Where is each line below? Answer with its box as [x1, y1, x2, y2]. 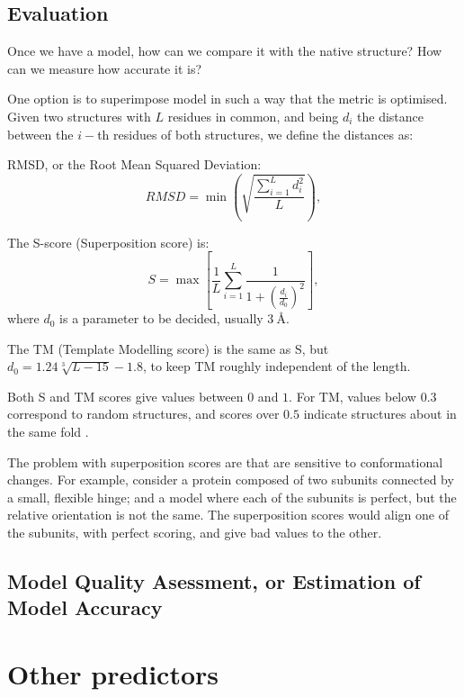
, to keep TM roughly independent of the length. [142, 357, 411, 376]
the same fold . [7, 422, 89, 441]
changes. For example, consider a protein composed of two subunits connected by [7, 470, 454, 489]
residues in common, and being [167, 106, 339, 125]
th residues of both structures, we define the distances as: [97, 124, 414, 143]
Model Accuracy [7, 593, 163, 621]
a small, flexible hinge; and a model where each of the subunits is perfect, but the [7, 487, 457, 506]
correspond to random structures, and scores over [7, 404, 280, 423]
